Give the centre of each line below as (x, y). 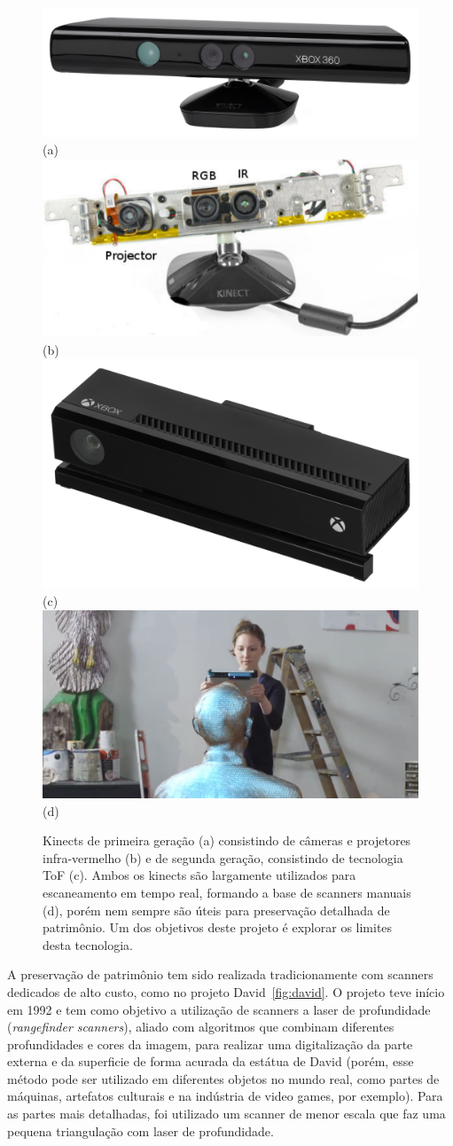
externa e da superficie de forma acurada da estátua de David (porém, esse (211, 1061)
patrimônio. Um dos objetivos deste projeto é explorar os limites (218, 927)
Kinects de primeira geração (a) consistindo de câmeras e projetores (227, 840)
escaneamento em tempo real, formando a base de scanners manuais (227, 892)
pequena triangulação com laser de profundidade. (141, 1130)
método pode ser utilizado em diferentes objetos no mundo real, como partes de (223, 1078)
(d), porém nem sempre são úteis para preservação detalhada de (216, 910)
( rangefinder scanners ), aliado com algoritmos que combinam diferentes (201, 1027)
